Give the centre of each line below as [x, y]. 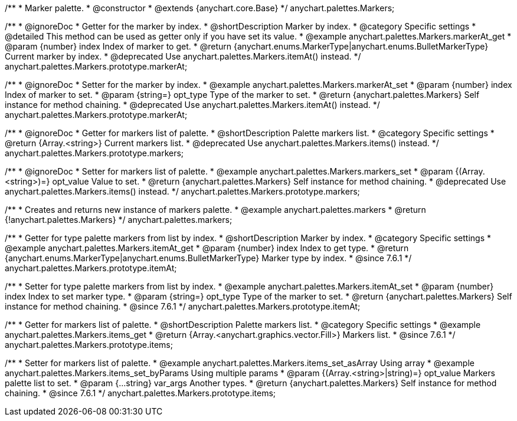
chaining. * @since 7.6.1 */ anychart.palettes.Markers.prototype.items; [140, 393]
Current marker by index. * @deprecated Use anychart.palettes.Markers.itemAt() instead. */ [183, 56]
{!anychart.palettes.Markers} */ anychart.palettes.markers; [119, 220]
